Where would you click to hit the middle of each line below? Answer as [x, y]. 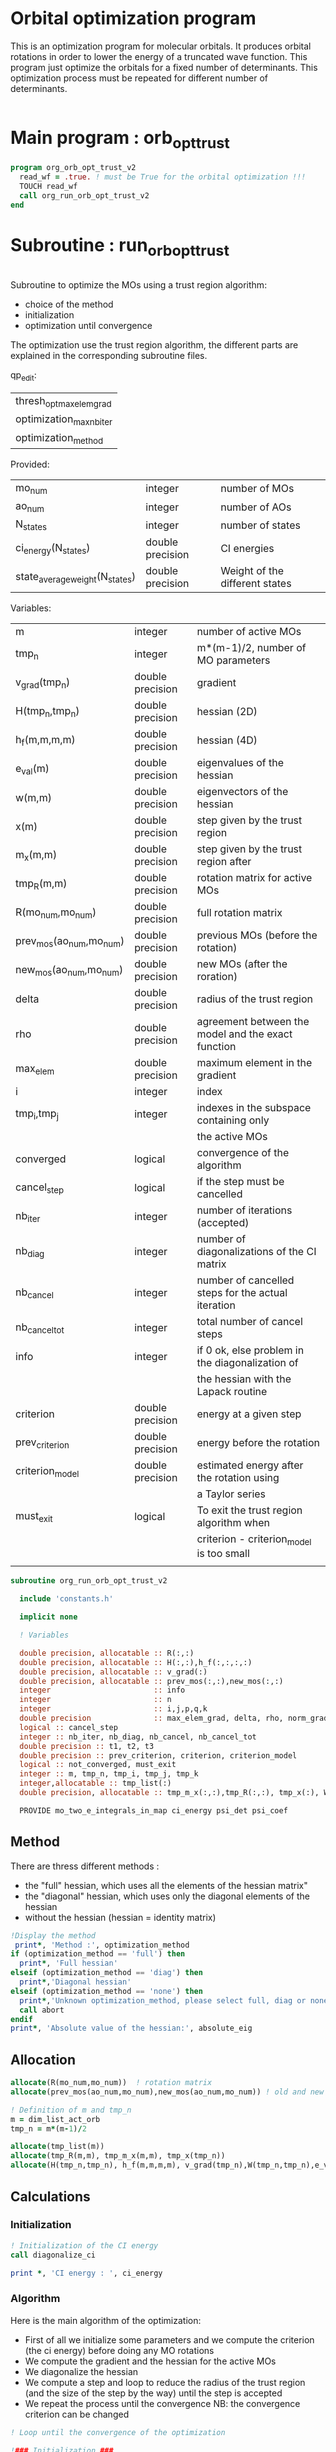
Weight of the [252, 571]
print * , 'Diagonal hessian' [75, 1982]
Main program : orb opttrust [120, 139]
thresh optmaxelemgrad [63, 402]
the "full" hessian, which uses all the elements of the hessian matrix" [166, 1885]
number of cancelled [245, 1280]
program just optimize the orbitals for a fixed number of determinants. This [164, 67]
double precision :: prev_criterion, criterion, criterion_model [158, 1755]
